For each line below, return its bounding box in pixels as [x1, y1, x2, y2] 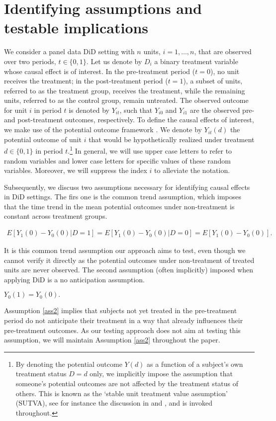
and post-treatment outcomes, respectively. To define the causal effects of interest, [4, 114, 254, 125]
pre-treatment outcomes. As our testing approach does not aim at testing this [4, 325, 241, 335]
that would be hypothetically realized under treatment [89, 134, 255, 144]
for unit [4, 104, 27, 115]
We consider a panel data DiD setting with [4, 46, 135, 57]
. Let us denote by [86, 56, 142, 66]
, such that [119, 104, 153, 115]
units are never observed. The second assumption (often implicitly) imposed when [4, 264, 254, 275]
